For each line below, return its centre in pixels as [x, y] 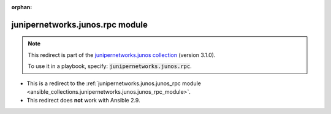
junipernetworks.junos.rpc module [80, 25]
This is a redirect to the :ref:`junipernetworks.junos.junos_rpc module [114, 83]
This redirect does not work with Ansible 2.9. [83, 101]
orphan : [22, 7]
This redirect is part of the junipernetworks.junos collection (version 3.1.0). [122, 55]
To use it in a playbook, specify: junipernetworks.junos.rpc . [110, 66]
